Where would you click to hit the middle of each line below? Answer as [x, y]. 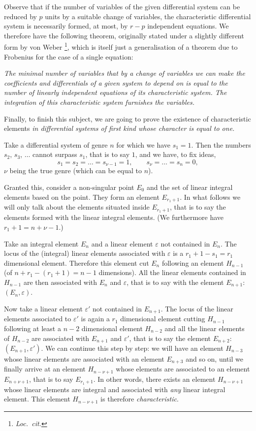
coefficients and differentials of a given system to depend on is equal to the [116, 82]
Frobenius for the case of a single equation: [69, 56]
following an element [193, 262]
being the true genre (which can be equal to [76, 170]
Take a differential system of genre [56, 144]
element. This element [37, 399]
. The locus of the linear [197, 308]
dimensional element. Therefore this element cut [77, 262]
